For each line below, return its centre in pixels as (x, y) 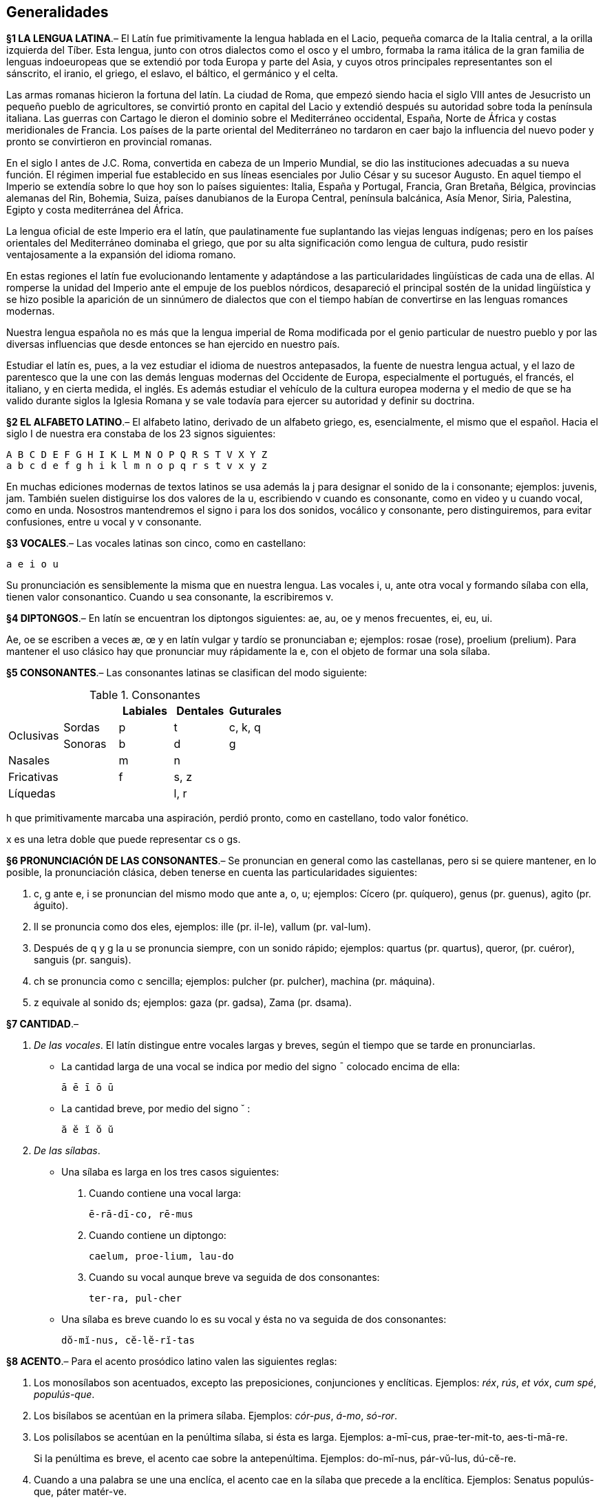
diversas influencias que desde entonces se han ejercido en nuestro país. (173, 344)
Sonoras (85, 744)
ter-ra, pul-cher (135, 1298)
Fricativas (33, 777)
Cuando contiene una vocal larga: (165, 1193)
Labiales (145, 711)
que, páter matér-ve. (81, 1492)
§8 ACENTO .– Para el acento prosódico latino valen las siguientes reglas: (172, 1362)
